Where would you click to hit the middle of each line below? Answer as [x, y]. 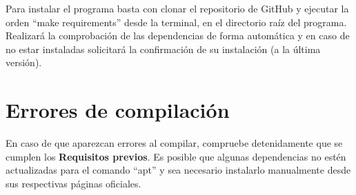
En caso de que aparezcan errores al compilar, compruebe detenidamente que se [174, 143]
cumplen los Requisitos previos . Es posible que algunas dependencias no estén [176, 156]
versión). [24, 62]
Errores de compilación [118, 110]
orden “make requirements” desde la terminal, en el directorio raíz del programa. [176, 22]
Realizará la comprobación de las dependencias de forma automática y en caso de [178, 35]
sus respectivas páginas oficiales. [73, 183]
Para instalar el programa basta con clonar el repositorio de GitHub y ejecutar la [177, 8]
